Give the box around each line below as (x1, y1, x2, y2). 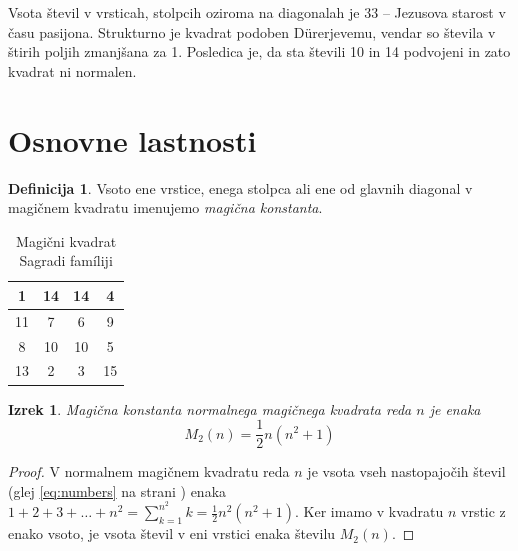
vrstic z (461, 501, 506, 522)
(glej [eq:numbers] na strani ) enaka (8, 480, 227, 501)
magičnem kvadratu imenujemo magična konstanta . (8, 197, 323, 218)
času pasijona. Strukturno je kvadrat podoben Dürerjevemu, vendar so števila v (8, 21, 496, 42)
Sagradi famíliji (19, 250, 113, 271)
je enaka (429, 398, 481, 419)
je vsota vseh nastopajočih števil (307, 461, 506, 482)
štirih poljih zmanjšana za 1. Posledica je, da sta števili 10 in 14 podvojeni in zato (8, 41, 511, 62)
